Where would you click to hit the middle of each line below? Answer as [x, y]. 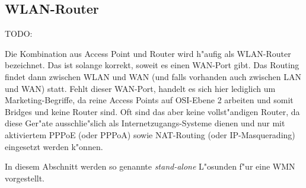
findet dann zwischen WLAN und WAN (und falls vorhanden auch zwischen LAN [153, 76]
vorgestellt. [25, 178]
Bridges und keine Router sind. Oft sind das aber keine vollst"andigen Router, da [152, 111]
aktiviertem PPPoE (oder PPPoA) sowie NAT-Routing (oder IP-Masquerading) [150, 134]
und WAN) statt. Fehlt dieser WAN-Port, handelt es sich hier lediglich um [140, 88]
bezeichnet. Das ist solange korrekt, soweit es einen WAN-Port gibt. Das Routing [152, 65]
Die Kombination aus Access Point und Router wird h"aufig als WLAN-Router [148, 53]
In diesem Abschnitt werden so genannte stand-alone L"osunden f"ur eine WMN [150, 166]
